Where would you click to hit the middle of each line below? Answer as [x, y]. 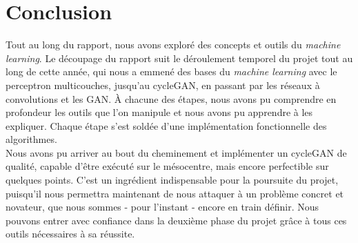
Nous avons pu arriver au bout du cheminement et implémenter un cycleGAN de [176, 152]
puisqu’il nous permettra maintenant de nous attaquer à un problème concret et [175, 193]
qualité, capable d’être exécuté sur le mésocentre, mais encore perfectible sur [167, 166]
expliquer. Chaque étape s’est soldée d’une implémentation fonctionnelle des [166, 125]
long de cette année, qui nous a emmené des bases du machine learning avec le [171, 71]
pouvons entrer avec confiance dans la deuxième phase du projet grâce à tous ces [176, 220]
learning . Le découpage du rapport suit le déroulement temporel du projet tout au [179, 58]
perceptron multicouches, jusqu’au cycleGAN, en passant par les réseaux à [163, 85]
